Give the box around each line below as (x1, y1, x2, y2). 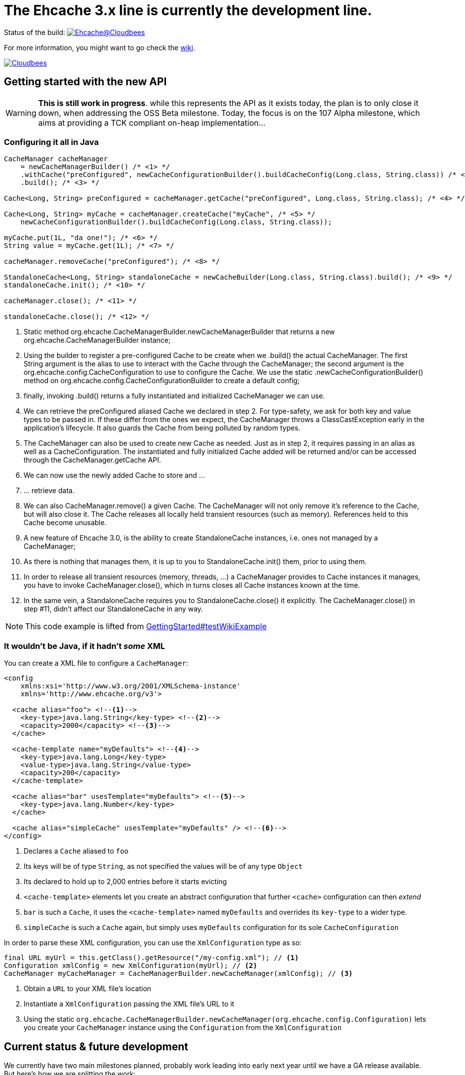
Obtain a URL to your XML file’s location (24, 984, 151, 993)
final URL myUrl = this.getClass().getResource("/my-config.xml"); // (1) (4, 954, 299, 962)
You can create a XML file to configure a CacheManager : (4, 659, 188, 668)
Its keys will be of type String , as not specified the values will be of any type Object (24, 862, 303, 871)
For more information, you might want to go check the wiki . (4, 43, 196, 52)
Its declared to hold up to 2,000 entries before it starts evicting (24, 877, 227, 886)
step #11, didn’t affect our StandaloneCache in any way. (24, 605, 203, 613)
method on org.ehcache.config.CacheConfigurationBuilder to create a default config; (24, 376, 300, 385)
